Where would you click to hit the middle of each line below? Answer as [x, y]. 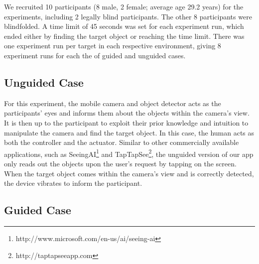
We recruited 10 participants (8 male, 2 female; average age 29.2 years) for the [124, 6]
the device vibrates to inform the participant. [73, 183]
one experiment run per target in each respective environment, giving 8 [113, 46]
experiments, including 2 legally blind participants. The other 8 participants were [128, 16]
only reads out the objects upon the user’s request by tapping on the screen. [120, 163]
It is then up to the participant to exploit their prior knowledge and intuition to [126, 122]
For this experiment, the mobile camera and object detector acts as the [113, 103]
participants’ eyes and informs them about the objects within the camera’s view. [127, 113]
